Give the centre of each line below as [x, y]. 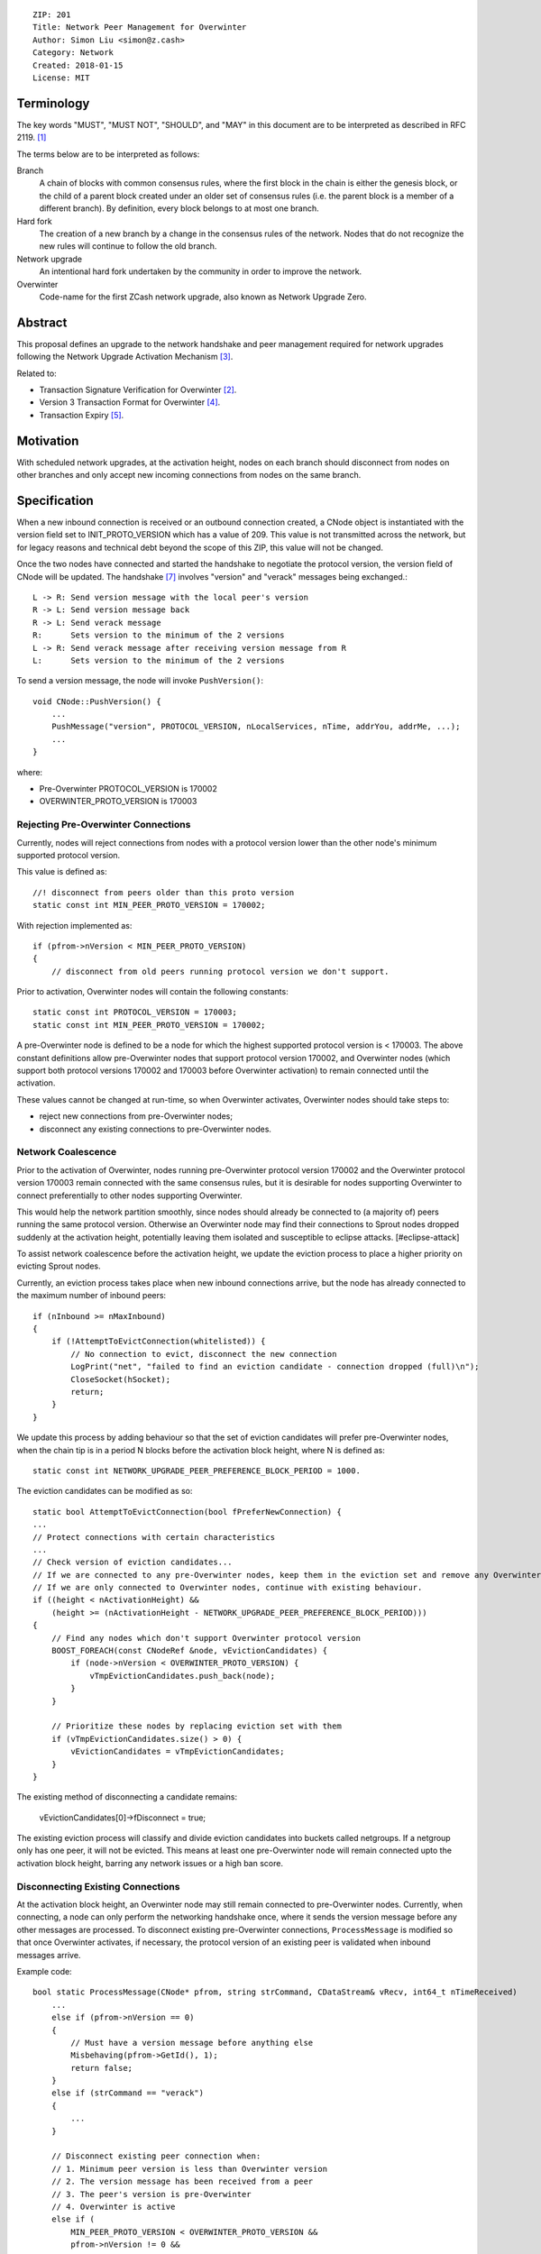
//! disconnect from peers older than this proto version [164, 892]
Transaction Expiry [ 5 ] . [82, 415]
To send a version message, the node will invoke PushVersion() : [140, 681]
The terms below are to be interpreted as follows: [108, 154]
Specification [55, 500]
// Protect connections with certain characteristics [154, 1537]
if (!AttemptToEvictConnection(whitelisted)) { [158, 1342]
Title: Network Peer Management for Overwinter [140, 27]
